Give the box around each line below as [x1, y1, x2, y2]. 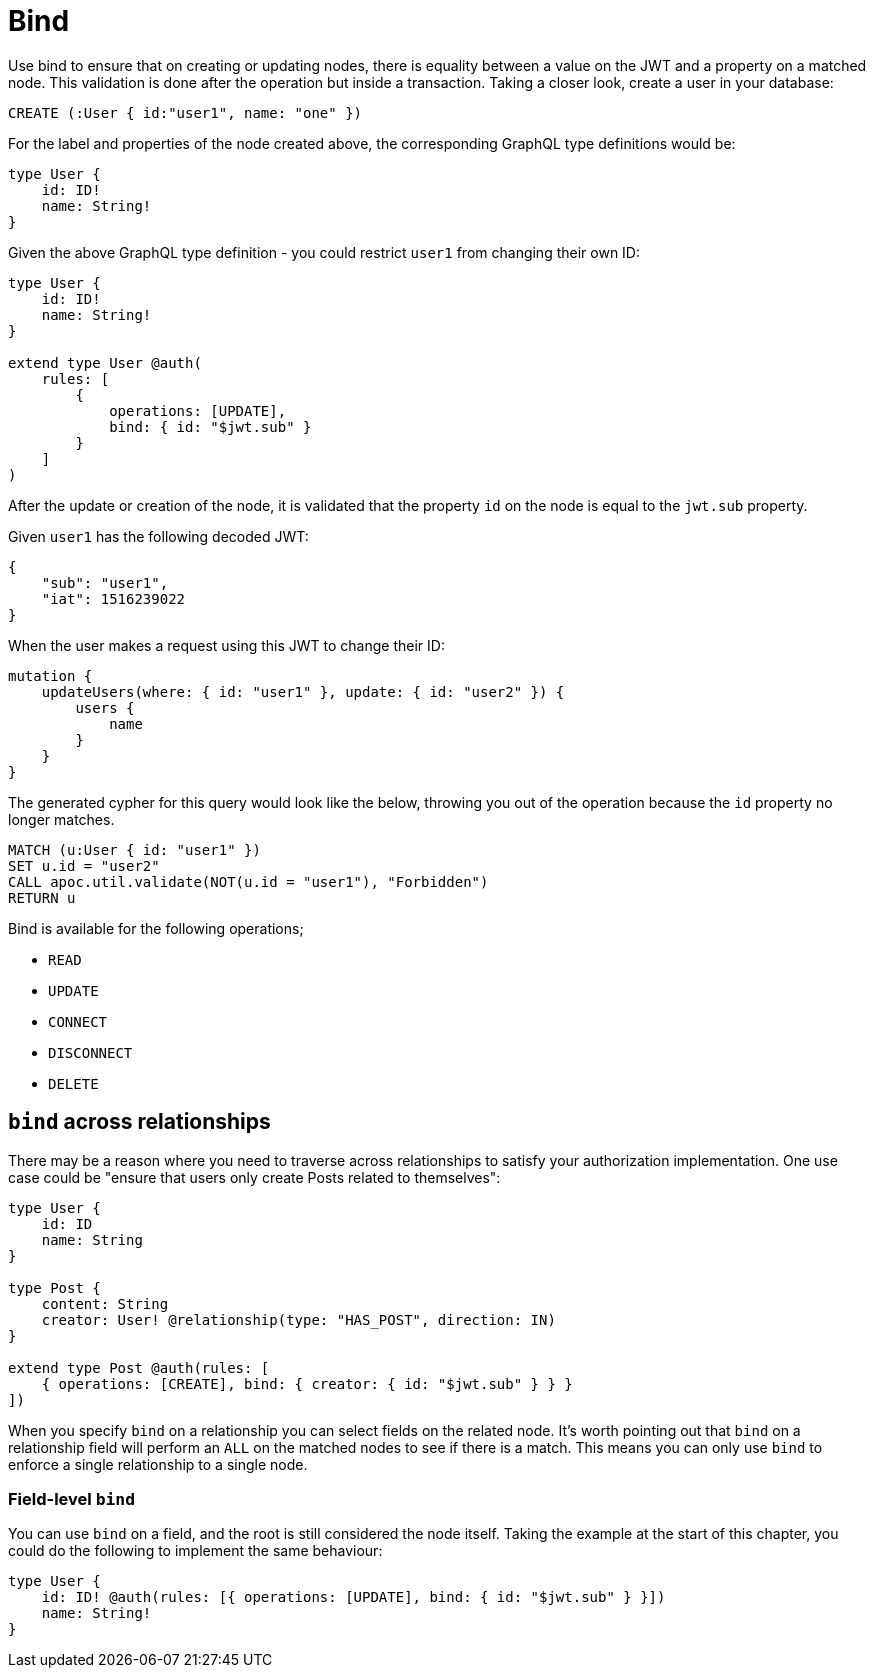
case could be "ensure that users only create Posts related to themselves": [8, 1168, 501, 1186]
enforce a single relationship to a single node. [8, 1455, 308, 1473]
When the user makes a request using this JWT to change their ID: [8, 636, 445, 654]
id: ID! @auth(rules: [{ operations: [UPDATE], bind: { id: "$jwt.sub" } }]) [41, 1589, 666, 1606]
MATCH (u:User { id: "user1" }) [8, 841, 261, 858]
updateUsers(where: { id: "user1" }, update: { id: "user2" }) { [41, 683, 565, 700]
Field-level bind [8, 1488, 136, 1509]
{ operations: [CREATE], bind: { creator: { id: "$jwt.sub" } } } [41, 1375, 573, 1392]
